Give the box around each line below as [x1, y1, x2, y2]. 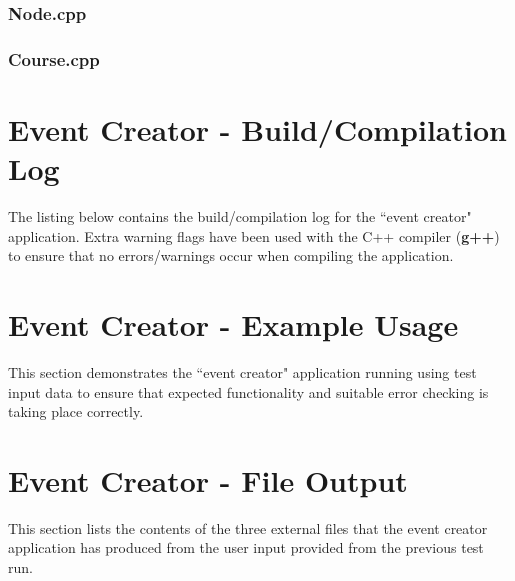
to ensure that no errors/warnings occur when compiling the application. [8, 245, 454, 266]
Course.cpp [8, 46, 100, 71]
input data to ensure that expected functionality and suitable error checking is [8, 381, 489, 402]
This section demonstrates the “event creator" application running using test [8, 361, 477, 382]
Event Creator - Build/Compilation [8, 108, 507, 149]
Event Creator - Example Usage [8, 303, 459, 344]
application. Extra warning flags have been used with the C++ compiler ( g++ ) [8, 225, 500, 246]
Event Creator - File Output [8, 459, 408, 500]
